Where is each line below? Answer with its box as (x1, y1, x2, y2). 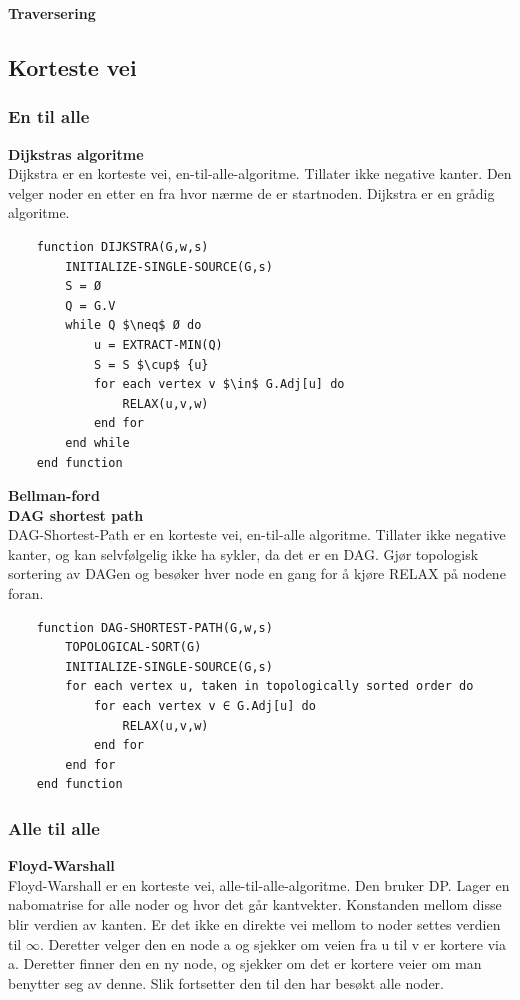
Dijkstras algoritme (8, 143, 144, 164)
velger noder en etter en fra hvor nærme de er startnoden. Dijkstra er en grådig (8, 182, 495, 203)
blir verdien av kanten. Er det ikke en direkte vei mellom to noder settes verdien (8, 914, 501, 934)
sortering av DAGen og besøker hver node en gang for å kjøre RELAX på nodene (8, 563, 506, 584)
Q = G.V (65, 298, 116, 313)
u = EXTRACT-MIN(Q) (93, 337, 223, 352)
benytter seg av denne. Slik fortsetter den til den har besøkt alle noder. (8, 972, 445, 993)
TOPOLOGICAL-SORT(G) (65, 640, 202, 655)
